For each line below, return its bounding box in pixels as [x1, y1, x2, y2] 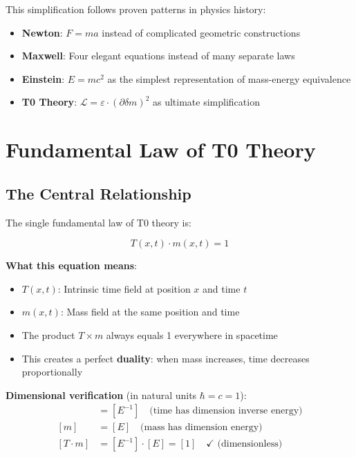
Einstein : [21, 71, 65, 86]
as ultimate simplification [152, 95, 260, 109]
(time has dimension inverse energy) [149, 406, 303, 416]
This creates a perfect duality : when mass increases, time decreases [21, 351, 310, 365]
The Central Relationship [6, 182, 191, 204]
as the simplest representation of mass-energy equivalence [107, 71, 351, 86]
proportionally [21, 364, 83, 379]
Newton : [21, 25, 63, 39]
